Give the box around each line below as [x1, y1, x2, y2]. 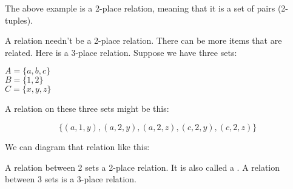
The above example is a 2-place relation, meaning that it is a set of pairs [5, 2, 275, 14]
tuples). [5, 13, 33, 26]
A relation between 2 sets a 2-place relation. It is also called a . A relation [5, 160, 280, 173]
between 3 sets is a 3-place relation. [5, 173, 136, 185]
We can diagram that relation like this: [5, 140, 150, 153]
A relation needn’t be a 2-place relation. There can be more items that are [5, 34, 282, 47]
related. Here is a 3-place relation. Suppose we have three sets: [5, 46, 237, 58]
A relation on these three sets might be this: [5, 102, 169, 115]
